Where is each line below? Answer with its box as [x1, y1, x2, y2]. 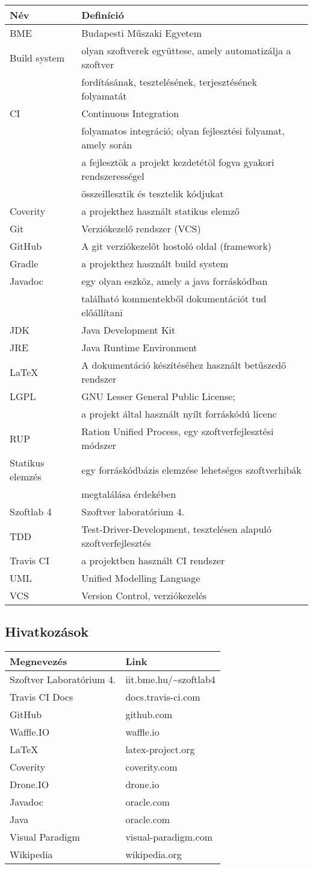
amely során [81, 138, 132, 151]
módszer [81, 438, 116, 452]
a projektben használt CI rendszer [81, 553, 225, 567]
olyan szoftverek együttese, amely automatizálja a [81, 43, 291, 57]
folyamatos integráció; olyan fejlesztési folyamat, [81, 124, 285, 138]
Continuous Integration [81, 106, 179, 120]
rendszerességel [81, 169, 144, 183]
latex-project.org [125, 742, 195, 757]
